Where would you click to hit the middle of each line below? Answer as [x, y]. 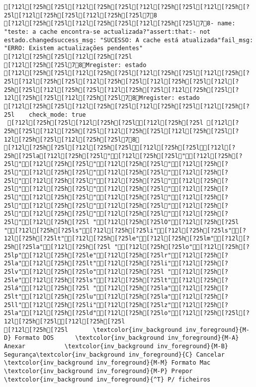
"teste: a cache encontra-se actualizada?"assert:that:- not [107, 32]
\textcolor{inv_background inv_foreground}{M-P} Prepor [98, 371]
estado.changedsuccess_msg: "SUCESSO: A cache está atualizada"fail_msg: [129, 40]
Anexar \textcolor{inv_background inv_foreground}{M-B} [116, 346]
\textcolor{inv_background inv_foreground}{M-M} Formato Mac [107, 363]
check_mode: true [57, 115]
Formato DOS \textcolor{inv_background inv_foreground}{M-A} [127, 338]
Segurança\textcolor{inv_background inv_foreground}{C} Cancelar [114, 354]
